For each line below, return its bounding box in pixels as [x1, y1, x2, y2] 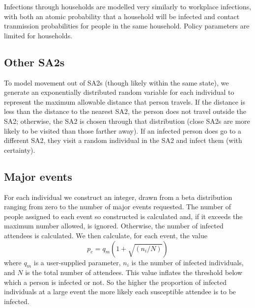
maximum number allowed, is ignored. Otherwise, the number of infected [4, 221, 224, 231]
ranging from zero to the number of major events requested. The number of [4, 201, 231, 212]
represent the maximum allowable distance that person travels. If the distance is [4, 96, 245, 107]
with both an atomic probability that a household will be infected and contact [4, 11, 240, 21]
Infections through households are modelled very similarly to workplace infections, [4, 1, 252, 11]
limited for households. [4, 30, 73, 40]
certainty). [4, 144, 35, 155]
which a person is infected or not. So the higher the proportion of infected [4, 277, 227, 287]
